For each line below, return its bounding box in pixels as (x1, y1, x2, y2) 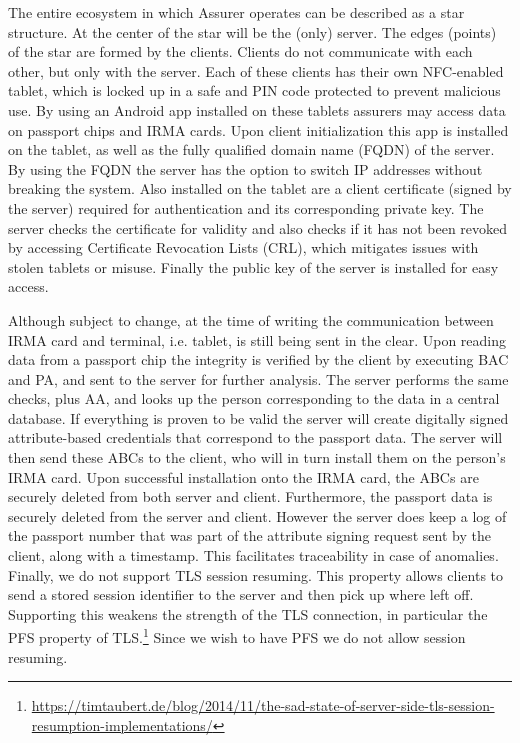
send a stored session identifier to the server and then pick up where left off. (8, 584, 474, 605)
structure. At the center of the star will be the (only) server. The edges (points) (8, 21, 497, 42)
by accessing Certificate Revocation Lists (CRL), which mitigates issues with (8, 237, 479, 258)
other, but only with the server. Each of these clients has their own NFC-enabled (8, 60, 504, 81)
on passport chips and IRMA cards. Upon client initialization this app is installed (8, 119, 509, 140)
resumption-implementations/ (31, 714, 213, 735)
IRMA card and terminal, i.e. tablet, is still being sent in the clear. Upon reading (8, 329, 506, 350)
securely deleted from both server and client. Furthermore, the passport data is (8, 486, 493, 507)
